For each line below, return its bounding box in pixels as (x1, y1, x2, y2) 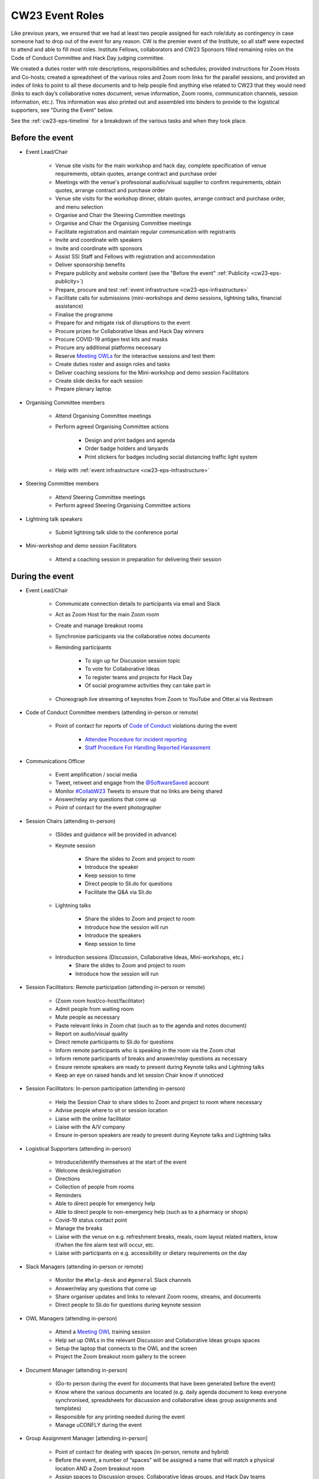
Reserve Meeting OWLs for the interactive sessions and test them (55, 352, 215, 359)
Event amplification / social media (55, 771, 138, 778)
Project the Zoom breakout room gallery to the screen (55, 1353, 186, 1360)
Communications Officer (25, 757, 86, 764)
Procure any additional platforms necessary (55, 344, 162, 351)
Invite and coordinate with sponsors (55, 244, 143, 251)
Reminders (55, 1191, 82, 1199)
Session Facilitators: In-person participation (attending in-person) (25, 1085, 185, 1092)
